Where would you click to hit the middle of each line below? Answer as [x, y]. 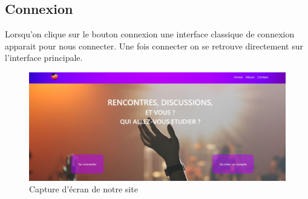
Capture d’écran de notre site [84, 189]
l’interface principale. [44, 58]
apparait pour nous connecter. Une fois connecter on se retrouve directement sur [154, 46]
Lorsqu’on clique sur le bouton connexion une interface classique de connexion [150, 34]
